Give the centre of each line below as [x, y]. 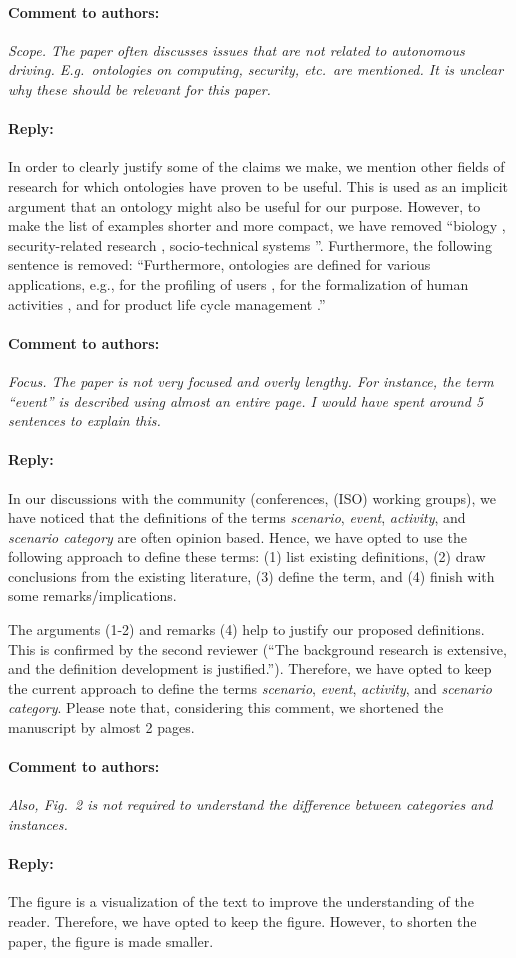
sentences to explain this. [84, 420]
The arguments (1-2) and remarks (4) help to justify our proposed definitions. [246, 629]
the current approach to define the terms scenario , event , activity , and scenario [250, 687]
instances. [38, 824]
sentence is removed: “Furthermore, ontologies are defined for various [219, 264]
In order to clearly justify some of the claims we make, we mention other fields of [256, 166]
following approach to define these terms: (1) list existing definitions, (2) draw [247, 556]
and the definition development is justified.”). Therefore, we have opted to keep [250, 668]
